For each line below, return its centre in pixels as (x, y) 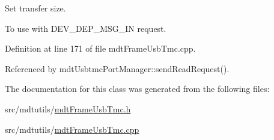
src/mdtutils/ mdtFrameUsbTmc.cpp (72, 129)
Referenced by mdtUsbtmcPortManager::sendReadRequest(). (117, 68)
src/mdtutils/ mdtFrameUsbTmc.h (68, 108)
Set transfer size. (35, 8)
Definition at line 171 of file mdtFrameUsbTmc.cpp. (100, 48)
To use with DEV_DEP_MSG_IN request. (86, 28)
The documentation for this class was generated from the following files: (137, 89)
